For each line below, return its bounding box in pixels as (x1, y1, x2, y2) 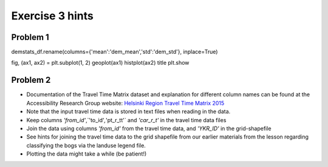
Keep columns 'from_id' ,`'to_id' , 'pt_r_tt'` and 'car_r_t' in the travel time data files (26, 116, 227, 123)
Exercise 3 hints (11, 9, 94, 22)
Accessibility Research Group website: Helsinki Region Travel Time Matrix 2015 (26, 99, 225, 106)
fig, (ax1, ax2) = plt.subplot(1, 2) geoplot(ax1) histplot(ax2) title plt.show (11, 59, 190, 67)
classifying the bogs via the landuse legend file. (26, 142, 146, 149)
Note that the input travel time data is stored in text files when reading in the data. (26, 108, 231, 115)
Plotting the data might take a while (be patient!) (26, 150, 147, 157)
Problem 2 (11, 75, 51, 85)
